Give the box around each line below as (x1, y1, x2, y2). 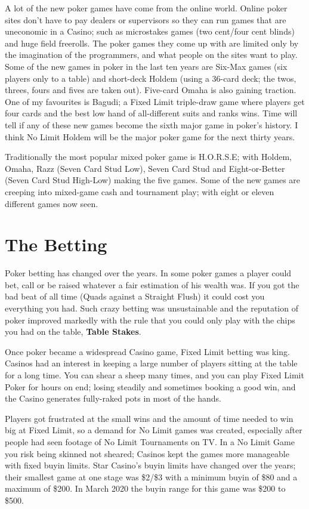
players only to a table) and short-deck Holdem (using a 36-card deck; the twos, (5, 72, 296, 84)
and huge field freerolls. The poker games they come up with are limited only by (5, 36, 299, 49)
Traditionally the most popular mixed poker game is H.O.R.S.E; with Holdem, (5, 150, 292, 163)
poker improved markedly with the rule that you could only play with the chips (5, 313, 295, 326)
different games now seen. (5, 197, 98, 209)
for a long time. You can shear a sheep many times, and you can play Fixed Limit (5, 368, 304, 381)
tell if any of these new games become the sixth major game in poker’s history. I (5, 118, 298, 131)
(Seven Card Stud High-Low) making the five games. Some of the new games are (5, 174, 301, 186)
